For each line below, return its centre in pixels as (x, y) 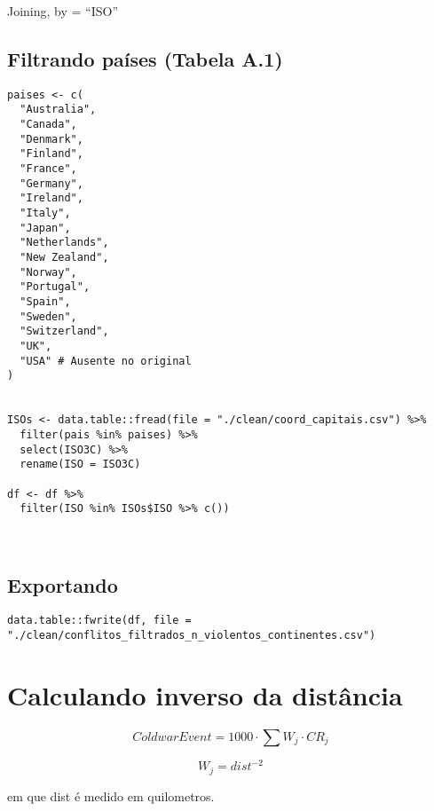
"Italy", (45, 213)
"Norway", (48, 272)
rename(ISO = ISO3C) (80, 465)
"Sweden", (48, 316)
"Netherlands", (64, 243)
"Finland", (51, 154)
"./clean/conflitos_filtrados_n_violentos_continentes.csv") (192, 635)
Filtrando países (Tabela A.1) (145, 58)
